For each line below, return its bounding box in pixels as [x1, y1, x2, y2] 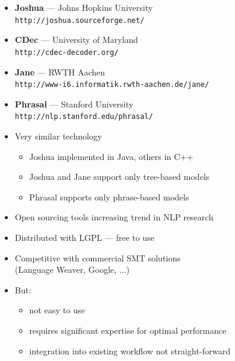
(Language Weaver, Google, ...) [14, 263, 130, 276]
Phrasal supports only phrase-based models [29, 190, 189, 203]
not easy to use [29, 304, 85, 316]
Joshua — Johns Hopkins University [14, 1, 153, 13]
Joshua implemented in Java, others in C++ [29, 150, 193, 162]
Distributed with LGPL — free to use [14, 231, 155, 243]
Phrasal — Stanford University [14, 97, 134, 110]
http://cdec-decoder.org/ [14, 48, 119, 57]
